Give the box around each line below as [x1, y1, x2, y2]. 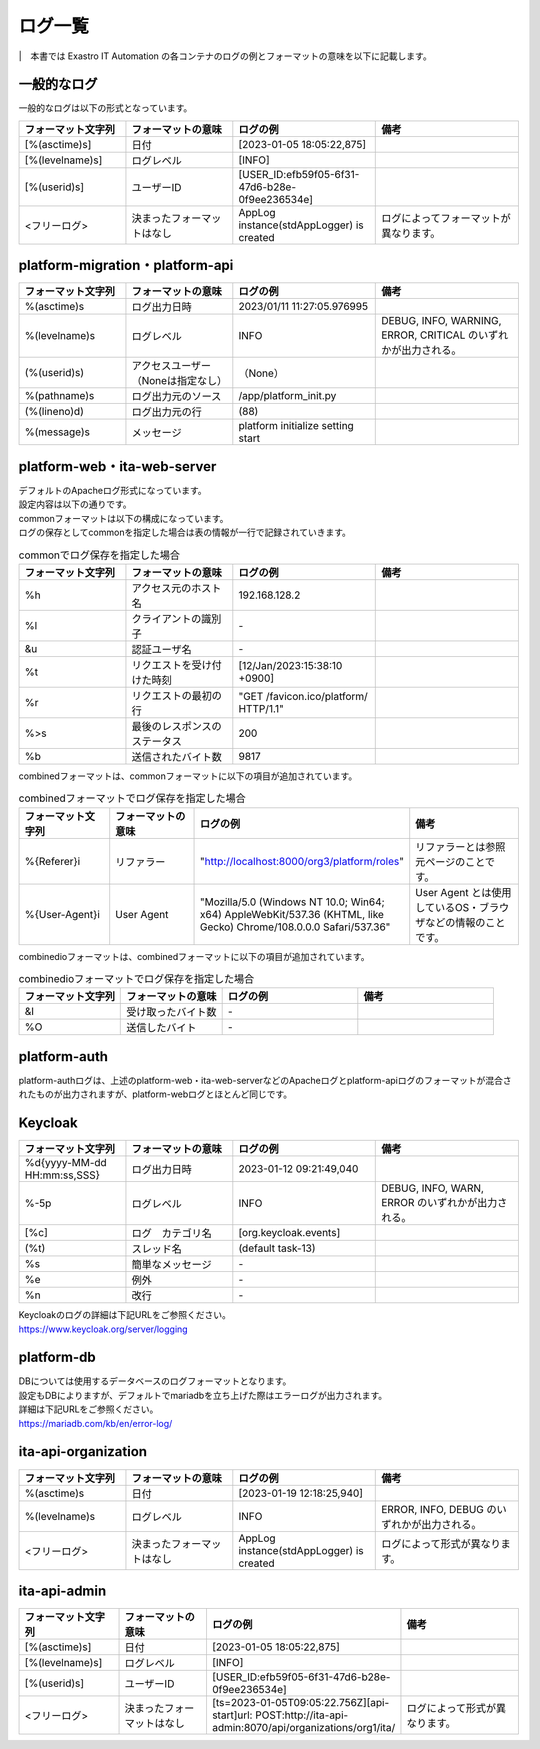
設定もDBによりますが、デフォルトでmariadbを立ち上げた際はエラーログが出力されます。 [18, 1389, 388, 1401]
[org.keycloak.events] [238, 1226, 341, 1240]
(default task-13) [238, 1241, 316, 1255]
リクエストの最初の [131, 688, 222, 702]
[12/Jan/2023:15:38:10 [238, 658, 343, 672]
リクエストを [131, 658, 192, 672]
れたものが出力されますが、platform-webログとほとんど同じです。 [18, 1088, 293, 1100]
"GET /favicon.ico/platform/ [238, 689, 369, 703]
